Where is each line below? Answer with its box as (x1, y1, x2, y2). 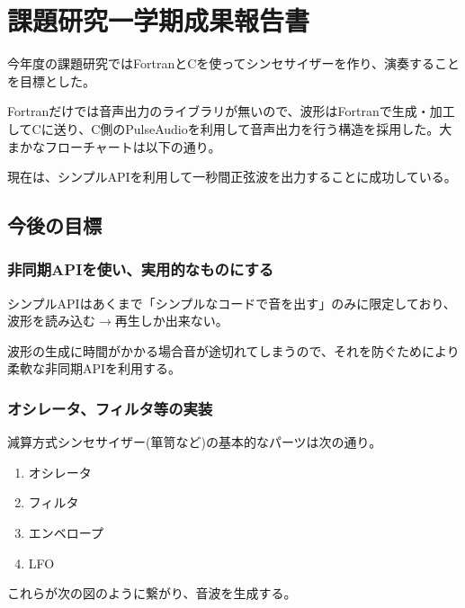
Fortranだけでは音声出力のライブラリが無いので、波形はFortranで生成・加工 (7, 102, 455, 121)
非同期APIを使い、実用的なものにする (7, 258, 274, 281)
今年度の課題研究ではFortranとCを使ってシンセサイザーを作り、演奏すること (7, 54, 461, 73)
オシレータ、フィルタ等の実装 (7, 397, 213, 419)
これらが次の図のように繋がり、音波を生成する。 (7, 584, 297, 603)
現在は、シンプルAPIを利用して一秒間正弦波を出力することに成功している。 (7, 167, 457, 186)
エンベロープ (28, 523, 103, 542)
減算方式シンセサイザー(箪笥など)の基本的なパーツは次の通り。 (7, 433, 382, 452)
